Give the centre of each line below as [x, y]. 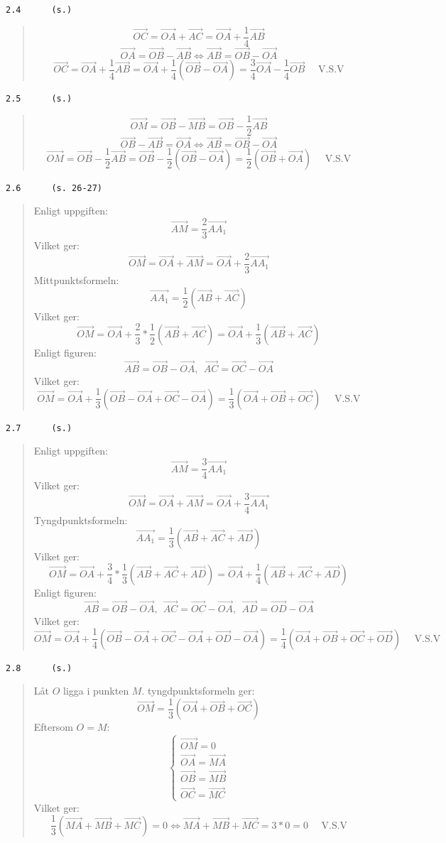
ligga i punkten [96, 691]
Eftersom [53, 727]
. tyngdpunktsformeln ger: [198, 691]
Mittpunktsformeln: [76, 279]
